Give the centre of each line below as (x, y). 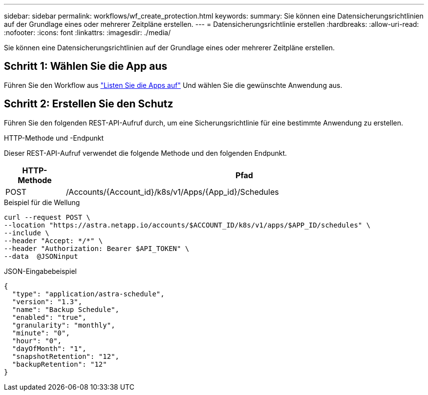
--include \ (27, 233)
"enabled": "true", (49, 317)
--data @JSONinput (41, 256)
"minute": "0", (41, 333)
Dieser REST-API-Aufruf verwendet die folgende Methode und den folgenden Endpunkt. (146, 153)
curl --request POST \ (47, 217)
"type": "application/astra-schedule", (88, 294)
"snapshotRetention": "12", (66, 356)
